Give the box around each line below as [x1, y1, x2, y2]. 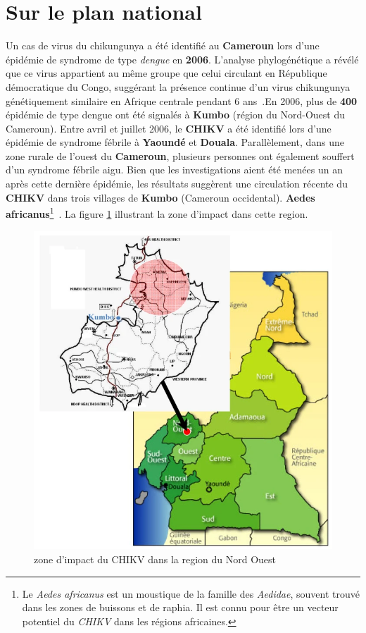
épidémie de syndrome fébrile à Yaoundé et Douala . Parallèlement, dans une [6, 135, 345, 149]
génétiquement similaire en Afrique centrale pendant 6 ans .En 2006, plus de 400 [6, 93, 358, 108]
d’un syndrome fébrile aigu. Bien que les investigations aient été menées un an [6, 162, 343, 177]
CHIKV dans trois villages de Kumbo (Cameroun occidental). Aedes [6, 190, 315, 204]
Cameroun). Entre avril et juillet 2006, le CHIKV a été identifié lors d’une [6, 121, 332, 135]
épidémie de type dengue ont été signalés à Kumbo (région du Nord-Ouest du [6, 107, 345, 122]
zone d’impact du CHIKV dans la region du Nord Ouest [34, 551, 277, 566]
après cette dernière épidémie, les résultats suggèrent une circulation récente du [6, 176, 348, 191]
